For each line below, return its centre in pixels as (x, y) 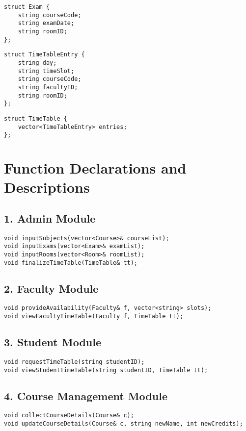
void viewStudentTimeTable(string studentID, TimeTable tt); (106, 370)
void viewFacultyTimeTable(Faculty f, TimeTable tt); (94, 317)
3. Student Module (53, 342)
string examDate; (46, 23)
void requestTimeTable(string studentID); (74, 362)
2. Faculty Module (51, 288)
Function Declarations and (95, 168)
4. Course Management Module (86, 395)
